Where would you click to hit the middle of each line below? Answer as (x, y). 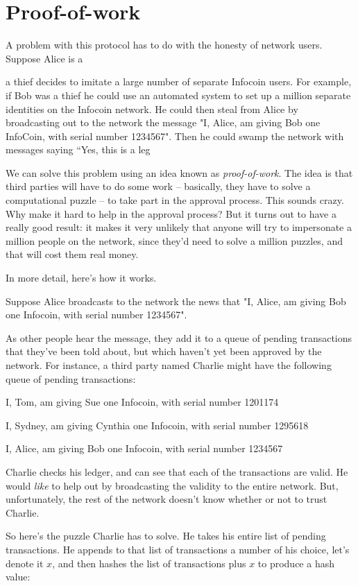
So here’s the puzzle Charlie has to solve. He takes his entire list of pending (166, 536)
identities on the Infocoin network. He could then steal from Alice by (152, 109)
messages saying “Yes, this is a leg (78, 149)
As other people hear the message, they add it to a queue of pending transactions (179, 337)
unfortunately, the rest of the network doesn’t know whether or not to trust (167, 499)
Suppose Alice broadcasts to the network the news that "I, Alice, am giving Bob (176, 301)
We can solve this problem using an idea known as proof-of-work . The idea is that (179, 172)
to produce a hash (296, 563)
